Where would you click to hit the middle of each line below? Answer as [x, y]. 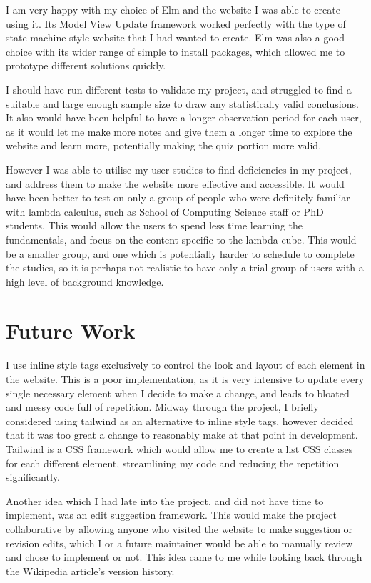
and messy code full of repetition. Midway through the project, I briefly [162, 407]
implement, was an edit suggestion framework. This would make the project [171, 515]
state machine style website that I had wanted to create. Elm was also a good [175, 38]
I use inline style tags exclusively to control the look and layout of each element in [185, 365]
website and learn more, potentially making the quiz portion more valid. [164, 145]
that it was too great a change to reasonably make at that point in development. [182, 435]
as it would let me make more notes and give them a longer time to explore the [179, 131]
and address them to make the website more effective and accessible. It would [175, 183]
